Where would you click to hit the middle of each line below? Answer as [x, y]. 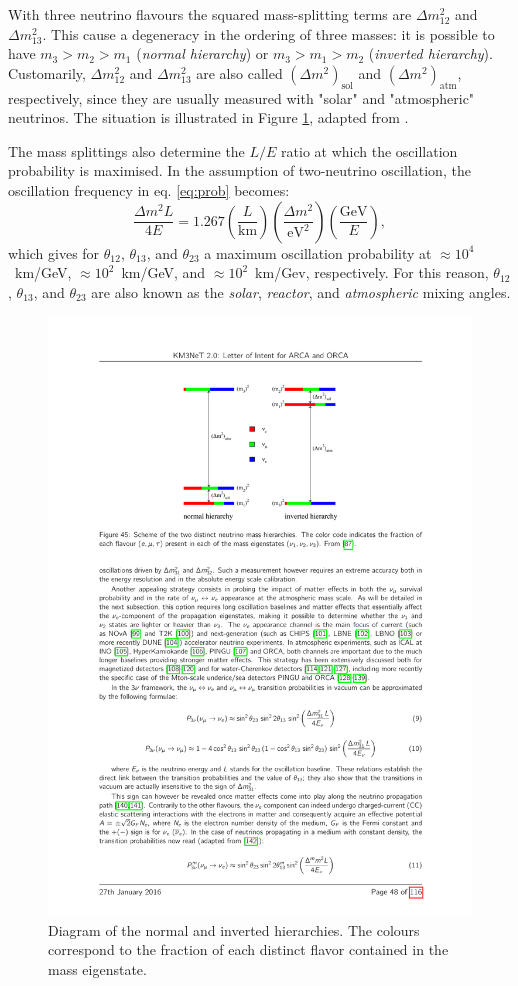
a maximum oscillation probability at [318, 252]
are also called [239, 72]
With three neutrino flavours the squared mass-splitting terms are [210, 14]
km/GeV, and [163, 272]
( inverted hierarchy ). [430, 53]
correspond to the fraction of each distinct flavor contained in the [248, 949]
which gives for [54, 252]
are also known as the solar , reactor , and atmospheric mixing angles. [301, 291]
